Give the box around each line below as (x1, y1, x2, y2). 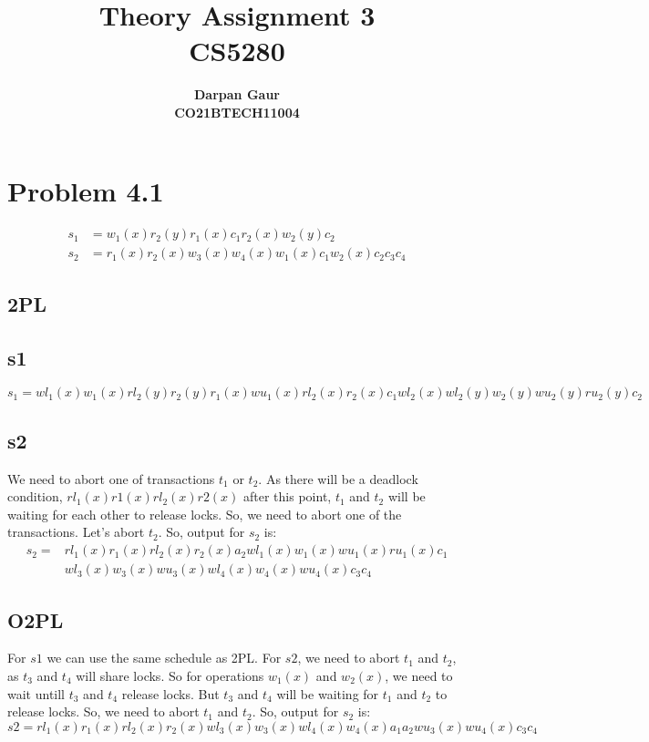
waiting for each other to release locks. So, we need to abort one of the (7, 504, 402, 523)
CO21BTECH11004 (174, 102, 300, 121)
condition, (7, 487, 63, 506)
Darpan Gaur (194, 85, 280, 104)
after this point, (243, 487, 332, 506)
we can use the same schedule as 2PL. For (46, 648, 282, 667)
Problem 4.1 (7, 171, 164, 209)
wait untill (7, 684, 66, 703)
